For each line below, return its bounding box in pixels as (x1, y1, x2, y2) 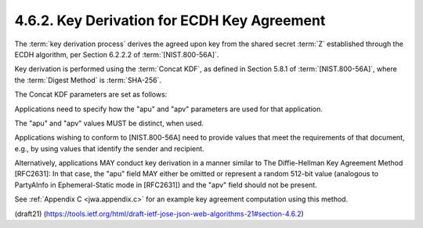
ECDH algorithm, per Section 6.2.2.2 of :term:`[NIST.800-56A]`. (14, 49, 219, 59)
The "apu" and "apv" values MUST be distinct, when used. (14, 118, 204, 128)
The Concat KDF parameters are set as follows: (14, 90, 168, 100)
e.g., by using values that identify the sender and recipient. (14, 143, 205, 153)
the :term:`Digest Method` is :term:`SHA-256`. (14, 75, 162, 85)
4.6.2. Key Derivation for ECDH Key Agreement (14, 12, 326, 29)
